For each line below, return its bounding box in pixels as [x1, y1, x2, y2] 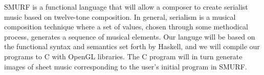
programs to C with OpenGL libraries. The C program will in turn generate [4, 51, 243, 61]
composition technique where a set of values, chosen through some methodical [4, 21, 248, 32]
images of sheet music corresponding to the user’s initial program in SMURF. [4, 61, 247, 71]
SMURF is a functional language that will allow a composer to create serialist [4, 2, 248, 12]
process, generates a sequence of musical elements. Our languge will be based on [4, 31, 255, 42]
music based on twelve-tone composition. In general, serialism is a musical [4, 11, 236, 22]
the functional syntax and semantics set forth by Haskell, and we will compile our [4, 41, 260, 52]
